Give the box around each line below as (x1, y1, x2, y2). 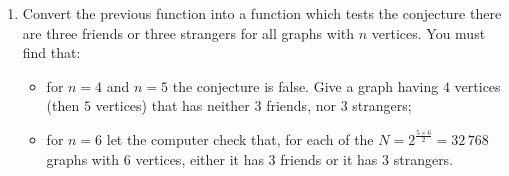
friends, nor (266, 95, 336, 116)
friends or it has (280, 148, 378, 169)
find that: (22, 42, 81, 63)
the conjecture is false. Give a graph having (172, 75, 439, 96)
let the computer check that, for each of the (106, 129, 374, 150)
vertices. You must (371, 22, 486, 43)
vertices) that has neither (95, 95, 250, 116)
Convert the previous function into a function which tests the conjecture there (22, 3, 502, 23)
